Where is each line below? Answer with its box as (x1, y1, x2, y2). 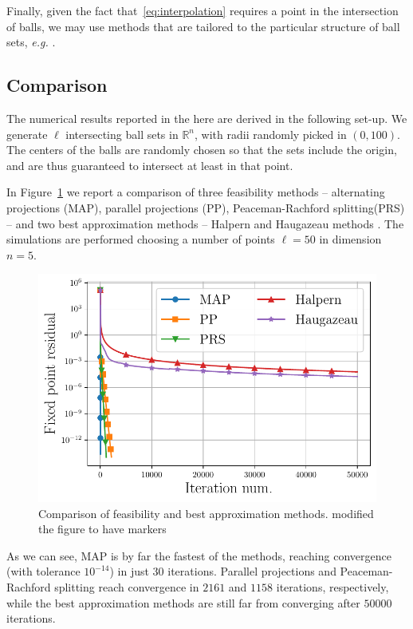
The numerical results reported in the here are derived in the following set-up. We (6, 109, 407, 126)
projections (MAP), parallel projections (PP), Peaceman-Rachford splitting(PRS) (6, 199, 405, 216)
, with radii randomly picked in (195, 125, 347, 142)
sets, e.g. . (6, 34, 56, 50)
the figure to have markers (38, 520, 167, 537)
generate (6, 125, 48, 142)
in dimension (319, 231, 382, 247)
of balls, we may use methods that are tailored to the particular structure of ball (6, 18, 400, 34)
